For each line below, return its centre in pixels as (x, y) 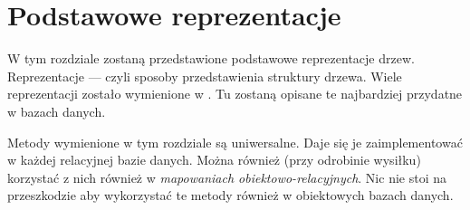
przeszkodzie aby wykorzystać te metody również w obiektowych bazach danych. (230, 195)
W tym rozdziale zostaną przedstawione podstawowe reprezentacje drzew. (211, 58)
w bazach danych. (57, 111)
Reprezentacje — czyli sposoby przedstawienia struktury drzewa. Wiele (205, 76)
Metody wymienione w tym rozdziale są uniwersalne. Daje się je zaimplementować (235, 142)
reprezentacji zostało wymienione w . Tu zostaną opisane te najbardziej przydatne (235, 94)
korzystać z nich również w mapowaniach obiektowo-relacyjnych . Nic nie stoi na (227, 177)
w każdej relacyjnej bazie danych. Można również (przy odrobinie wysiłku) (214, 160)
